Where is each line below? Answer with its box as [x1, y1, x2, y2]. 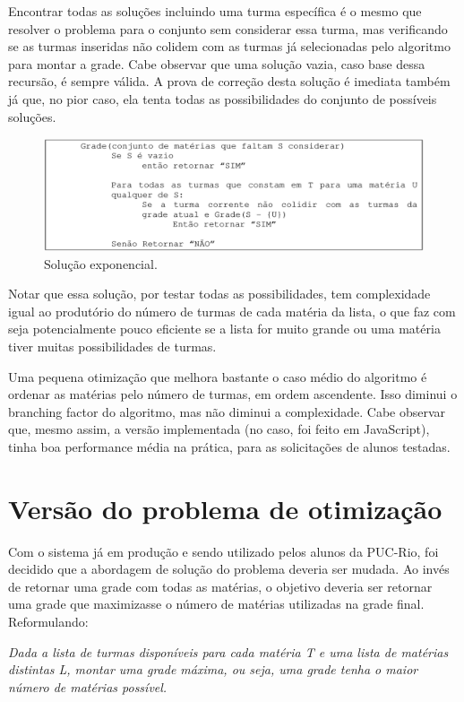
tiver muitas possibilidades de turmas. [8, 337, 217, 355]
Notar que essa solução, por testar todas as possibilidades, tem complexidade [8, 284, 431, 303]
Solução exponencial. [44, 254, 158, 273]
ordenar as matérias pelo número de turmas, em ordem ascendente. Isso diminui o [8, 385, 458, 403]
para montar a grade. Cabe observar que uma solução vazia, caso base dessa [8, 54, 425, 73]
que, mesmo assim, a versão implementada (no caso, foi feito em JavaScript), [8, 420, 430, 438]
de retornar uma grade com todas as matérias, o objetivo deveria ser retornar [8, 576, 433, 595]
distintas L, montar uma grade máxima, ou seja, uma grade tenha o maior [8, 660, 418, 679]
